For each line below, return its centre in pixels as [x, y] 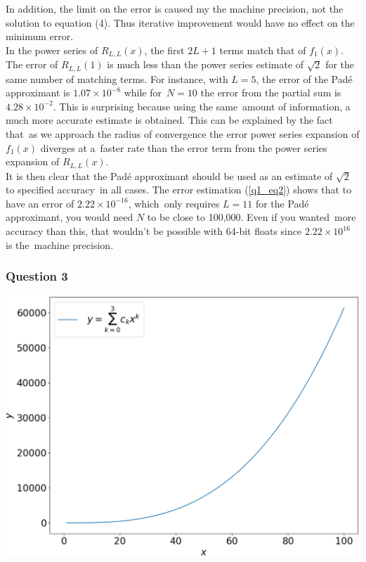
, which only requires [174, 203]
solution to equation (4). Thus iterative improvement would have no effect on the [180, 22]
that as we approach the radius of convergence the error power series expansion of [183, 134]
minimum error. [40, 36]
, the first [164, 50]
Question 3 [37, 276]
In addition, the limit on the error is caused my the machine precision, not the [175, 8]
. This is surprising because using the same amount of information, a [202, 106]
